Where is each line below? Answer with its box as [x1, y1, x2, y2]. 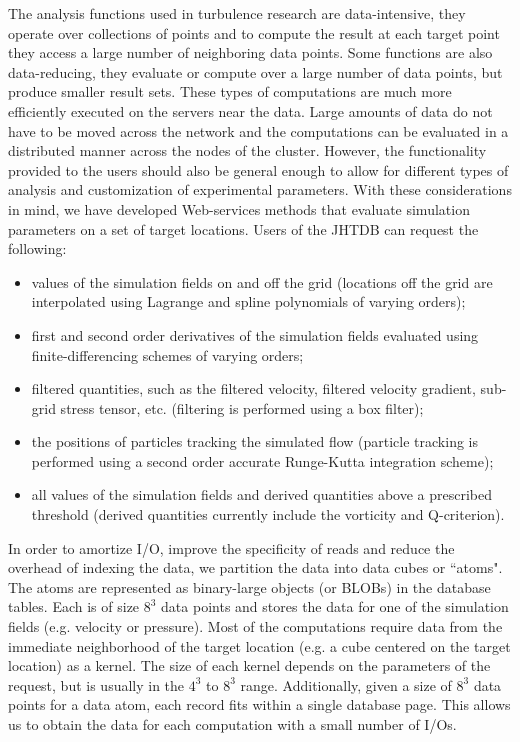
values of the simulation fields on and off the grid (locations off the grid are [31, 271, 493, 292]
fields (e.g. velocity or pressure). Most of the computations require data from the [8, 616, 503, 637]
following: [8, 238, 67, 259]
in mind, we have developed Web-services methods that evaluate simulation [8, 198, 470, 219]
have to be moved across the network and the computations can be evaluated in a [8, 120, 509, 141]
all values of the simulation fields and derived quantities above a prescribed [31, 484, 492, 505]
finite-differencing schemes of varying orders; [31, 344, 304, 365]
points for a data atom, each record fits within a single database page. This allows [8, 694, 511, 715]
